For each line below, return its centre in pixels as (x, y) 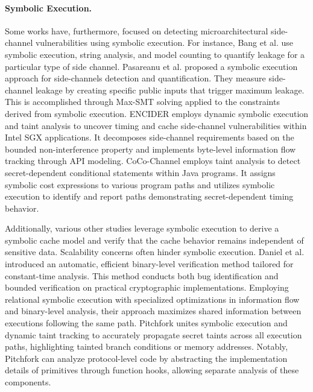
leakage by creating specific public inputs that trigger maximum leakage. (170, 90)
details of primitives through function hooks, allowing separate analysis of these (152, 370)
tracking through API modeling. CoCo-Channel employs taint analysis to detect (153, 161)
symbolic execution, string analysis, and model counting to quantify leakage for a (155, 54)
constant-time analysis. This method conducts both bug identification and (142, 275)
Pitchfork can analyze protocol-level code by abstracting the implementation (146, 358)
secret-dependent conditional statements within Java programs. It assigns (140, 172)
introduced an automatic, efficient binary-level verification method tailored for (149, 264)
